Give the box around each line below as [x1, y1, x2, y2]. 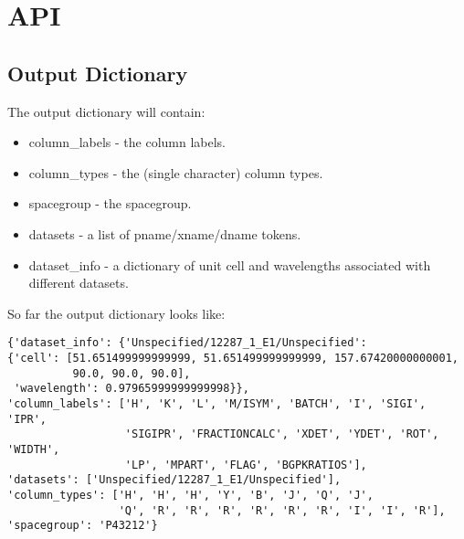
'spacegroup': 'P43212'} [7, 519, 158, 533]
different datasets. [28, 273, 129, 292]
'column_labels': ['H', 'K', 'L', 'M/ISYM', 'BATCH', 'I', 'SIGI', [7, 396, 427, 410]
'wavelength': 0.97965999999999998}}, [14, 382, 249, 396]
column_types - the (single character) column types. [28, 163, 323, 182]
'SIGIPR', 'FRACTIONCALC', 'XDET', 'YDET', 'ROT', [124, 428, 439, 441]
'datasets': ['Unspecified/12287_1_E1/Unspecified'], [7, 473, 342, 487]
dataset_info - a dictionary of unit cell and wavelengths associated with [28, 255, 431, 274]
